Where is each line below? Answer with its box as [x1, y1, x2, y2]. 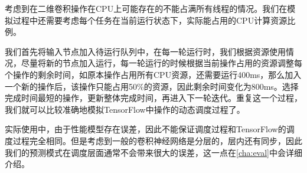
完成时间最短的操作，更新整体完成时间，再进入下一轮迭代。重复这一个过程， [5, 92, 302, 104]
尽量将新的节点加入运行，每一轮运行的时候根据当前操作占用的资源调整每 [21, 57, 302, 69]
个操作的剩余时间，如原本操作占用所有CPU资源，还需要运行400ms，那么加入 [5, 68, 302, 80]
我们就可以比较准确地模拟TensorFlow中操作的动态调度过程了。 [5, 103, 245, 115]
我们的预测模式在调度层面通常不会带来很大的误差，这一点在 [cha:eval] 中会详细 [5, 146, 302, 158]
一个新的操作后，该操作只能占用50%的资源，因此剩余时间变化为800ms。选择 [5, 80, 299, 92]
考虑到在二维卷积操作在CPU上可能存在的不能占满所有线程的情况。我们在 [5, 2, 288, 14]
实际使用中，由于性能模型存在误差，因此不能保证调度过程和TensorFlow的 [5, 123, 286, 135]
